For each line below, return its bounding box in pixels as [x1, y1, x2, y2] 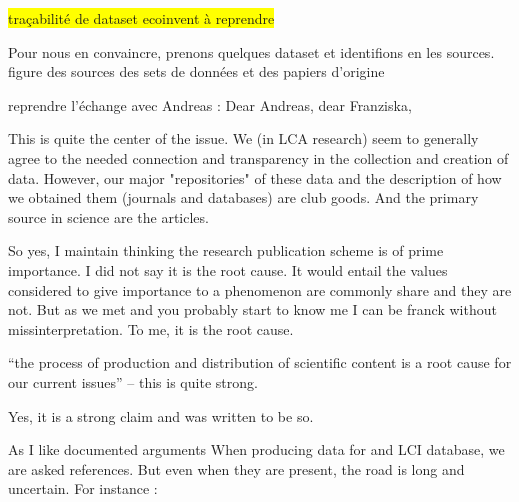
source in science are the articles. [8, 206, 209, 227]
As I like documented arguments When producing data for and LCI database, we [8, 439, 505, 460]
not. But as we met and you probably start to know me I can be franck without [8, 299, 497, 320]
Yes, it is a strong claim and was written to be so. [8, 405, 314, 426]
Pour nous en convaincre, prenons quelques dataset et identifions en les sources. [8, 41, 495, 62]
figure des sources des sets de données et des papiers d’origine [8, 61, 385, 82]
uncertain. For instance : [8, 478, 158, 499]
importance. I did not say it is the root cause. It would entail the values [8, 259, 448, 280]
